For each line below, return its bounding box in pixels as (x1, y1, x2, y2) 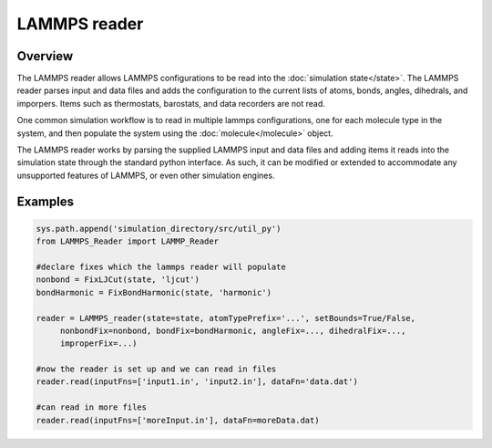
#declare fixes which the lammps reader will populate (36, 261, 286, 272)
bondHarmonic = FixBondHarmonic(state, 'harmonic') (36, 287, 272, 297)
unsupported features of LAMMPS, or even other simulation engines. (16, 170, 275, 181)
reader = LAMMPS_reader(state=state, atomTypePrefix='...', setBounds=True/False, (36, 313, 416, 323)
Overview (16, 48, 74, 64)
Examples (16, 193, 75, 209)
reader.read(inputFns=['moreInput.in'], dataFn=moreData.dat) (36, 415, 320, 425)
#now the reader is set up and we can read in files (36, 364, 277, 374)
